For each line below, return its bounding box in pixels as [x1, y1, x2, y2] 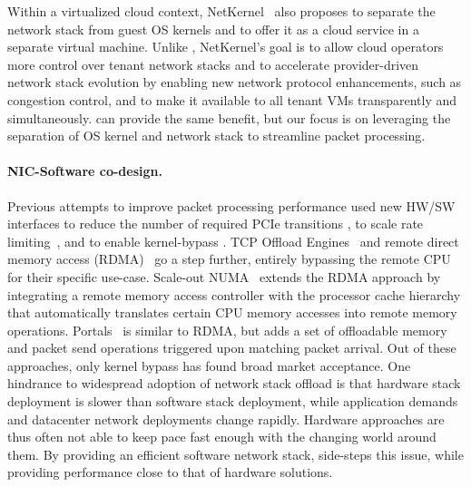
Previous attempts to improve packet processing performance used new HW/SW [7, 196, 456, 215]
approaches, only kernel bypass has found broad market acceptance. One [7, 356, 411, 375]
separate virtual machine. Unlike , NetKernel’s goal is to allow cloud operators [7, 37, 444, 56]
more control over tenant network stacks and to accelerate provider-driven [7, 54, 419, 73]
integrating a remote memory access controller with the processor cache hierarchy [7, 285, 461, 304]
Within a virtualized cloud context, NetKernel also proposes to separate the [7, 2, 436, 20]
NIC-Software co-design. [7, 161, 162, 180]
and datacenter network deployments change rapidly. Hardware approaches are [7, 409, 445, 428]
